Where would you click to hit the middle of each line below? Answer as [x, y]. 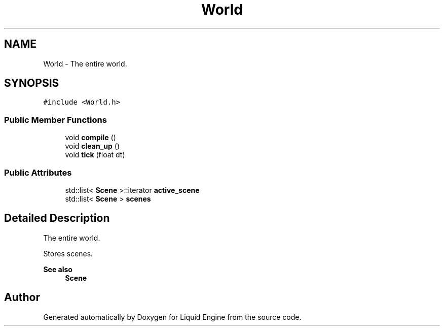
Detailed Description [57, 218]
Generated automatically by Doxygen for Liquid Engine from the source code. [172, 317]
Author [22, 298]
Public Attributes [38, 172]
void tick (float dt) [95, 155]
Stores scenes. [68, 253]
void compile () [90, 138]
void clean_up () [92, 146]
